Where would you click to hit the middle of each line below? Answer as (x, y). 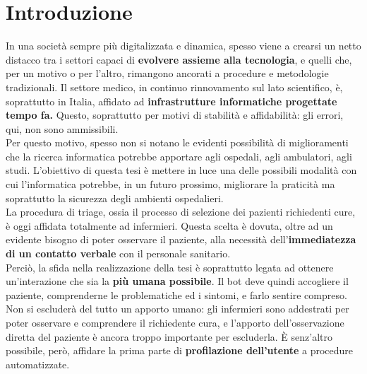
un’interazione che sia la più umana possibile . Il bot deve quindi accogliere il (177, 281)
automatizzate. (38, 364)
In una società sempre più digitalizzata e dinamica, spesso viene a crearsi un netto (183, 46)
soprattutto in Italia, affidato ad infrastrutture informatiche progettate (172, 101)
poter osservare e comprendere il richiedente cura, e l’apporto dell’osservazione (175, 322)
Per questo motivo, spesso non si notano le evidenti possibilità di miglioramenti (177, 142)
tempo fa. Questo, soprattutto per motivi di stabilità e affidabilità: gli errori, (175, 115)
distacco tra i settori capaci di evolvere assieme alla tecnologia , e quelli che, (179, 59)
